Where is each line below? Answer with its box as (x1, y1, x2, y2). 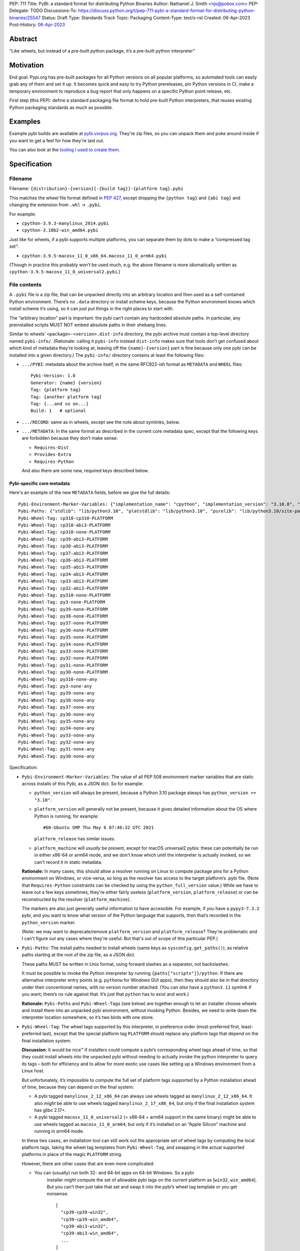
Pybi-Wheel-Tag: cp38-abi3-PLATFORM (18, 543, 108, 549)
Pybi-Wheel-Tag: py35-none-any (18, 718, 95, 724)
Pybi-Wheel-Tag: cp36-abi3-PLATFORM (18, 557, 108, 563)
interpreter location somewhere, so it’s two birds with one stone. (21, 1014, 154, 1020)
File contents (9, 281, 42, 288)
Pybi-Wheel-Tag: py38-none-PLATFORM (18, 613, 108, 619)
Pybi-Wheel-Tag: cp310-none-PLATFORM (18, 529, 111, 535)
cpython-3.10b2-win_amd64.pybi (21, 228, 98, 233)
